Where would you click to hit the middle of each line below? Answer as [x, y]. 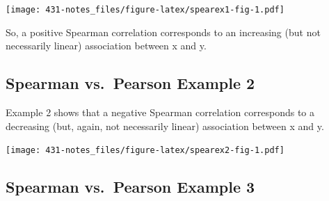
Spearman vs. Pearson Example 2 [130, 83]
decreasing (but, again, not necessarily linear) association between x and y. [165, 126]
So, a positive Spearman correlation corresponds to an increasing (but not [163, 32]
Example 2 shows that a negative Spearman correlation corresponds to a [160, 112]
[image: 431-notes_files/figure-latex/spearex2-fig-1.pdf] [145, 151]
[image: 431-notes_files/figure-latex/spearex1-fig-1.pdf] [145, 10]
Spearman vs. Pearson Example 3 [130, 187]
